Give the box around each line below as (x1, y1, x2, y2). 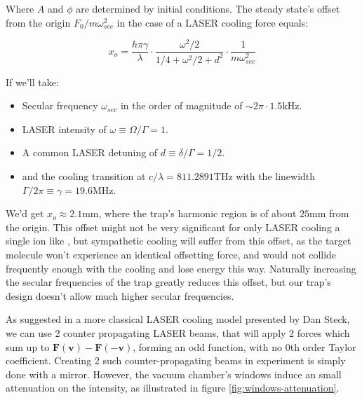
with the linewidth (236, 169, 316, 184)
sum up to (6, 339, 50, 354)
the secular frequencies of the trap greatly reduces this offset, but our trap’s (6, 275, 331, 289)
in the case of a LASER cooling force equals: (116, 15, 309, 29)
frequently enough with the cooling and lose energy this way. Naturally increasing (6, 261, 356, 275)
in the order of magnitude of (120, 98, 243, 113)
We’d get (6, 206, 44, 221)
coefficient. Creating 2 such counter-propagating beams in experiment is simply (6, 353, 346, 368)
